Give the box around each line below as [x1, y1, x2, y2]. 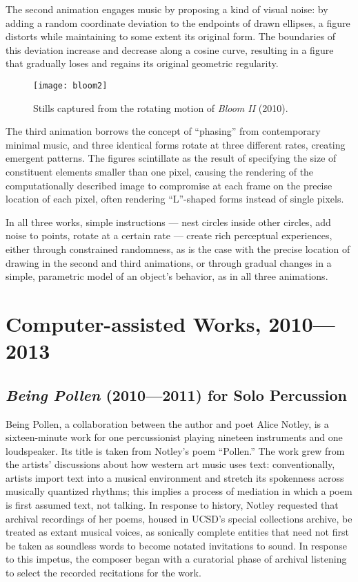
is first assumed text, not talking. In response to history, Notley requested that [6, 498, 339, 512]
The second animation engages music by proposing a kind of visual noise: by [6, 2, 328, 16]
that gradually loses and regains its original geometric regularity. [6, 56, 279, 71]
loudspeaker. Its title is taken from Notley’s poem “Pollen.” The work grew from [6, 443, 345, 458]
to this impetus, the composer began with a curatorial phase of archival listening [6, 552, 347, 566]
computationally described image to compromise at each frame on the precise [6, 178, 332, 192]
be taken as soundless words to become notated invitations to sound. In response [6, 538, 348, 552]
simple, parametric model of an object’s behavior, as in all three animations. [6, 269, 328, 283]
